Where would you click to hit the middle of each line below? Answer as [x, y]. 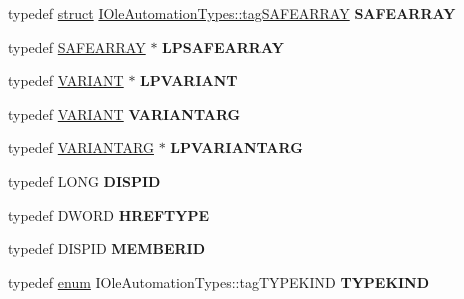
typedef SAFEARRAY [77, 46]
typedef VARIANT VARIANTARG [124, 113]
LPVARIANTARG [236, 147]
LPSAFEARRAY [223, 46]
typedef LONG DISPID [84, 180]
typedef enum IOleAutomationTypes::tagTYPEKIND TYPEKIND [219, 281]
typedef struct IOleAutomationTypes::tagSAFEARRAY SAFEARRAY [232, 13]
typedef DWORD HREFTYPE [109, 214]
